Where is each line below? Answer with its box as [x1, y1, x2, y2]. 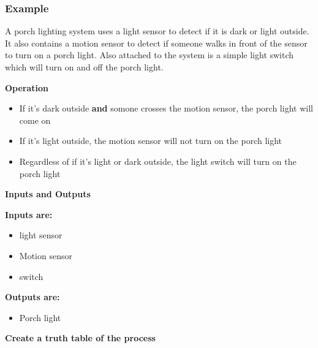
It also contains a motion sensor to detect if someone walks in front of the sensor [5, 36, 308, 49]
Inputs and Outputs [5, 187, 91, 200]
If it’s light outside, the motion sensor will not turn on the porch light [19, 134, 282, 147]
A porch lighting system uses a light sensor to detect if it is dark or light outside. [5, 25, 309, 37]
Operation [5, 81, 49, 94]
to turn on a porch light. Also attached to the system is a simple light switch [5, 48, 294, 61]
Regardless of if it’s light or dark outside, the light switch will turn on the [19, 154, 297, 167]
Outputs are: [5, 290, 60, 303]
